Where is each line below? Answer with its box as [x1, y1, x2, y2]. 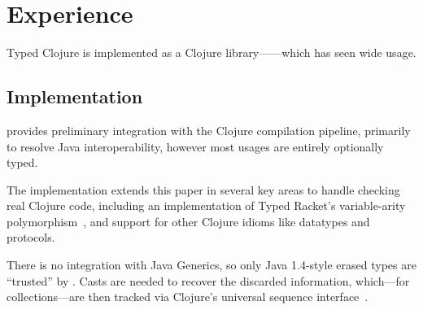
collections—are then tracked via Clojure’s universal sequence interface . [7, 288, 368, 305]
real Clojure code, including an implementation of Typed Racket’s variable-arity [7, 197, 406, 214]
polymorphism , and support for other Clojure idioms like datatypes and [7, 212, 370, 229]
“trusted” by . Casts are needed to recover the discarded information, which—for [7, 272, 410, 289]
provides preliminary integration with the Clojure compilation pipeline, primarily [7, 121, 411, 138]
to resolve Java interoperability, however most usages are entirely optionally [7, 138, 384, 155]
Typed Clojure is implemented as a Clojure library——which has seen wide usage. [7, 44, 416, 61]
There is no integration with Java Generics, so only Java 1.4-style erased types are [7, 256, 416, 273]
